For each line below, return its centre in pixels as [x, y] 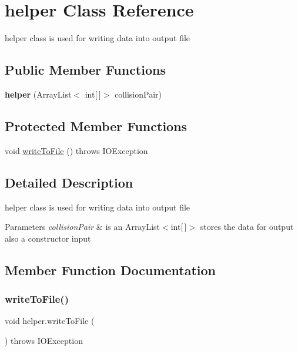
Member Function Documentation [111, 270]
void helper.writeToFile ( [50, 321]
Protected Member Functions [96, 126]
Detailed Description [69, 182]
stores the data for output [247, 227]
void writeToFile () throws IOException [76, 150]
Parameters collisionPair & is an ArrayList [82, 227]
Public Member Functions [85, 70]
